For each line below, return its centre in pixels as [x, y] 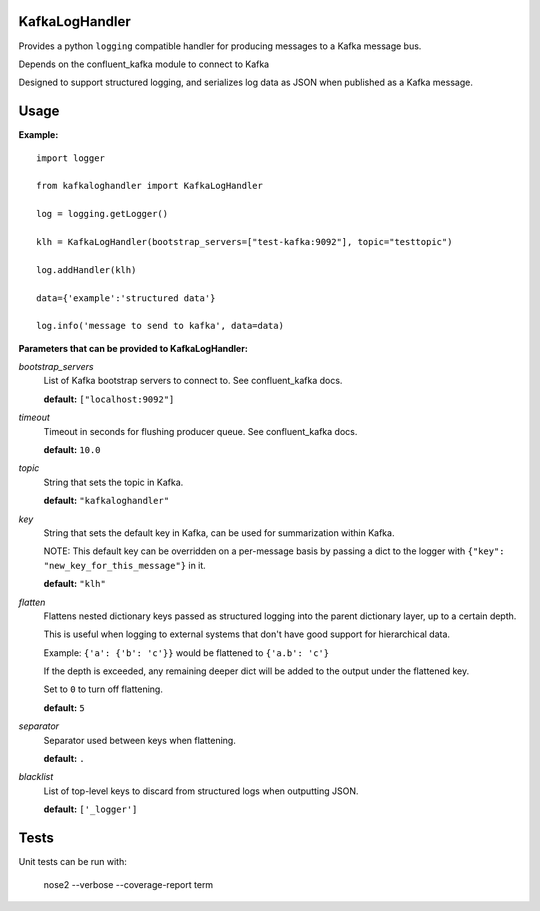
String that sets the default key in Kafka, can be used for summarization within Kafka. [219, 532]
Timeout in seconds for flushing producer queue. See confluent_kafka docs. [200, 431]
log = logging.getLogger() [102, 214]
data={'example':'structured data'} [126, 298]
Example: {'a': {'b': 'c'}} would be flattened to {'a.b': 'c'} [186, 652]
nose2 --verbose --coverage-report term [128, 884]
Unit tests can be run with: [72, 862]
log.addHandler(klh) [86, 269]
